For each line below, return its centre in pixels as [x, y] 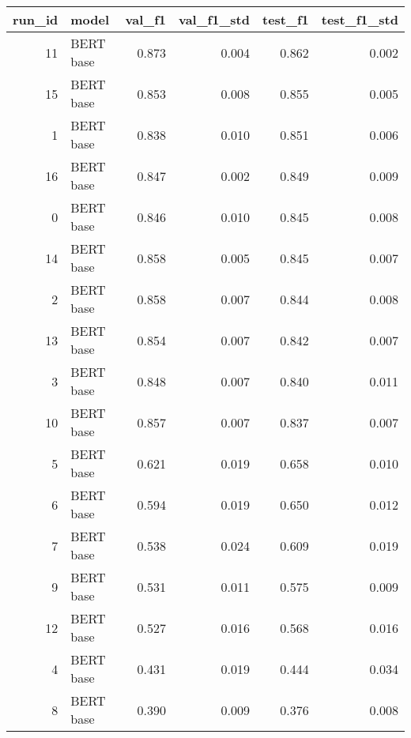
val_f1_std [214, 19]
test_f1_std [360, 19]
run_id [36, 19]
